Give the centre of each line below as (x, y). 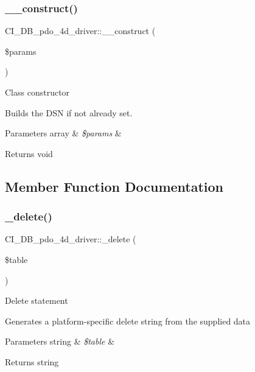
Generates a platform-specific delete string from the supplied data (128, 321)
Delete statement (37, 300)
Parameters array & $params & (63, 133)
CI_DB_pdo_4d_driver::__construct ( (80, 31)
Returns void (29, 153)
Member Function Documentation (114, 186)
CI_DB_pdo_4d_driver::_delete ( (71, 239)
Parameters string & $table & (60, 341)
